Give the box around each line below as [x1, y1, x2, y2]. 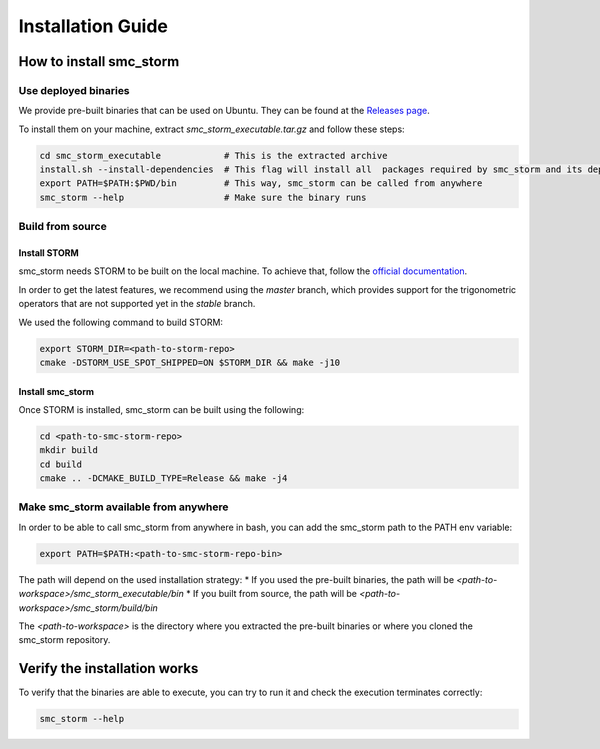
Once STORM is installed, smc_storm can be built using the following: [18, 403, 305, 415]
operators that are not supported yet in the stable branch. [18, 298, 256, 310]
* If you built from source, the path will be [185, 588, 357, 600]
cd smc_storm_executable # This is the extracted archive [39, 150, 388, 161]
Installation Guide [18, 15, 169, 37]
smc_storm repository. [18, 634, 111, 646]
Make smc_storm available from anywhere [18, 500, 229, 514]
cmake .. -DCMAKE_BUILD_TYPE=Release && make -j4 [39, 473, 288, 484]
